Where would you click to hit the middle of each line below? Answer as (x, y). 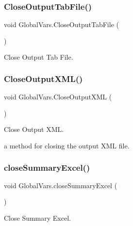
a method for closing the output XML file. (67, 145)
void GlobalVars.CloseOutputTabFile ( (61, 24)
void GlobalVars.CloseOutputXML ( (58, 97)
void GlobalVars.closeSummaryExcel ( (61, 185)
